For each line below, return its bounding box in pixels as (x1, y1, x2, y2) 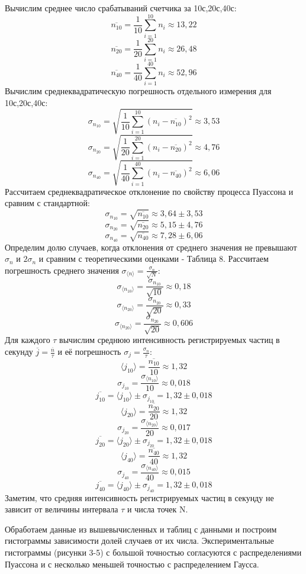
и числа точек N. (127, 503, 188, 515)
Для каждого (5, 334, 50, 346)
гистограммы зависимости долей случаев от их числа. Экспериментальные (5, 534, 274, 547)
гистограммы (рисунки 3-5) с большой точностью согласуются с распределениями (5, 546, 302, 559)
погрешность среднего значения (5, 264, 119, 276)
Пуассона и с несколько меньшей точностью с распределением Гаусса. (5, 557, 259, 570)
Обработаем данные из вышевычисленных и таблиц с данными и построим (5, 522, 277, 535)
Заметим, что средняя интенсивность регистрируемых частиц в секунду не (5, 491, 274, 504)
